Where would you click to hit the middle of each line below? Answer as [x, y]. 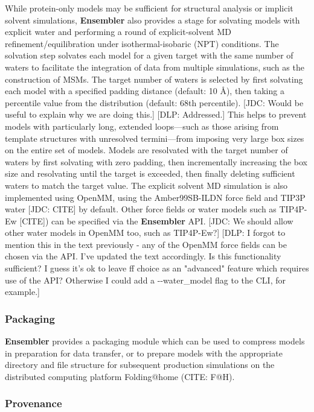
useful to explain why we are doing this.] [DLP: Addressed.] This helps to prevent [156, 114]
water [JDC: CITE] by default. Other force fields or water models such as [141, 209]
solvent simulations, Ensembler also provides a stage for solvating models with [152, 20]
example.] [22, 292]
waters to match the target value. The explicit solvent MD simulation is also [146, 185]
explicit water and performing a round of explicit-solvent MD [118, 32]
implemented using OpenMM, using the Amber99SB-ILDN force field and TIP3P [155, 197]
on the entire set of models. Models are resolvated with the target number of [146, 150]
